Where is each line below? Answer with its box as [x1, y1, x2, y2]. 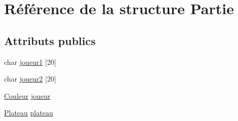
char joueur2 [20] [4, 73, 56, 84]
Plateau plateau [4, 107, 53, 118]
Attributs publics [4, 32, 96, 48]
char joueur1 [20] [4, 56, 56, 67]
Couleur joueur [4, 90, 51, 101]
